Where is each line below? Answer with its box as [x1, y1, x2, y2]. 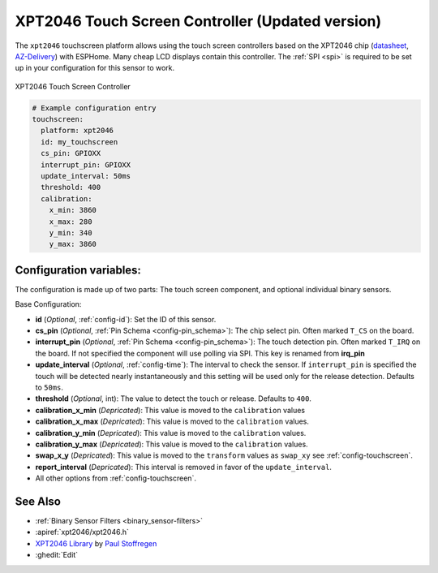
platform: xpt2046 [41, 126, 114, 136]
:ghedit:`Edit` [35, 550, 79, 560]
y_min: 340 [49, 228, 92, 237]
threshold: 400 [41, 183, 101, 192]
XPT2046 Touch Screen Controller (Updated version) [15, 12, 382, 30]
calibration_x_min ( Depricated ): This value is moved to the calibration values [35, 405, 306, 415]
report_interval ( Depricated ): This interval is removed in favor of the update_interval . [35, 462, 333, 472]
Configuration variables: [15, 263, 142, 277]
